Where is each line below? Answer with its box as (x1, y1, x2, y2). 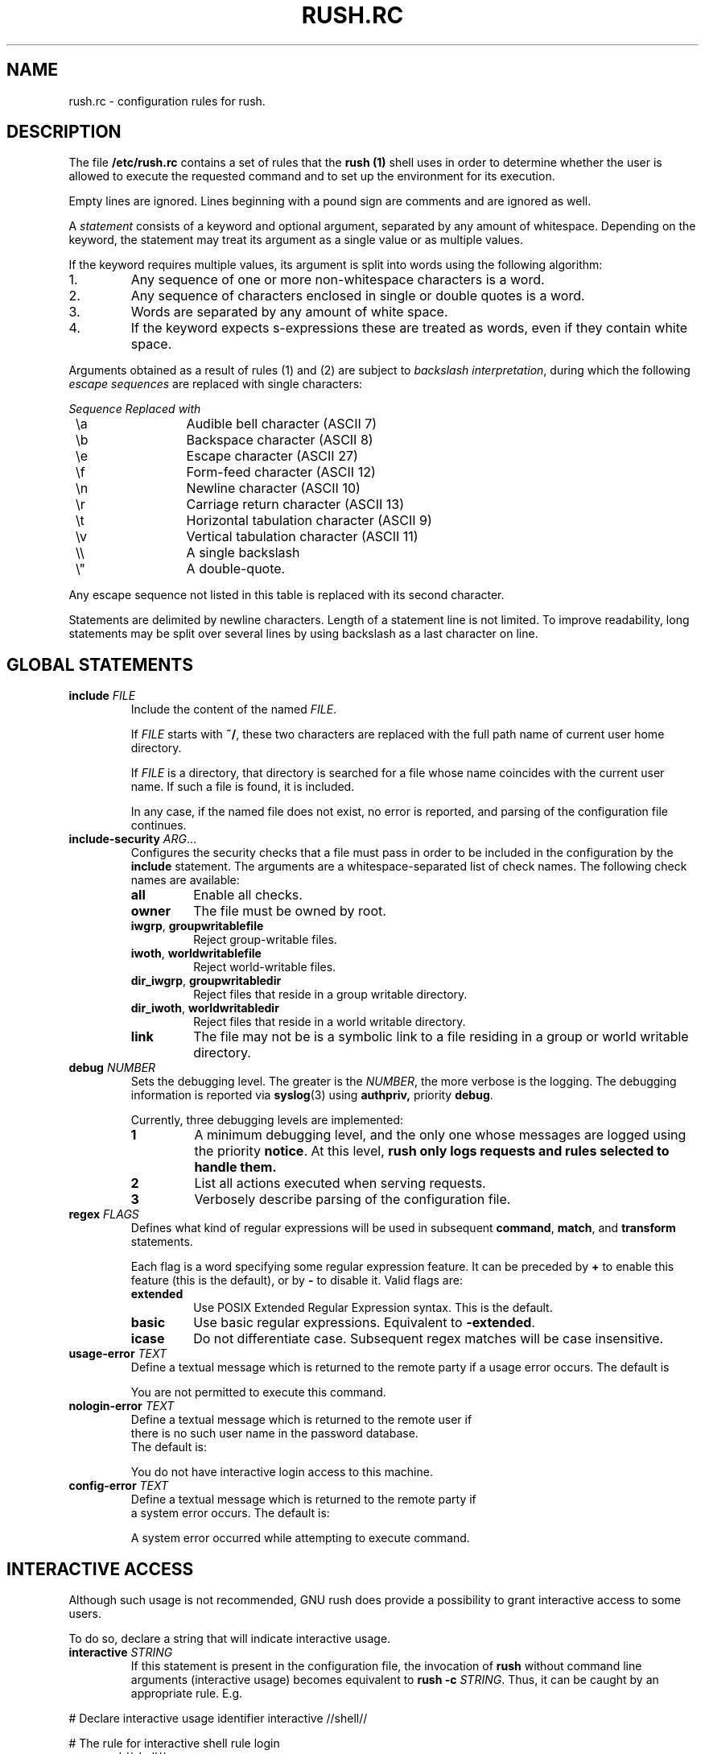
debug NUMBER (68, 1061, 156, 1075)
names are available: (130, 873, 240, 887)
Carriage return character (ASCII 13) (186, 496, 405, 513)
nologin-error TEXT (68, 1399, 175, 1413)
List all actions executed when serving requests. (194, 1175, 486, 1192)
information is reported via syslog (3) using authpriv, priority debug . (130, 1088, 493, 1102)
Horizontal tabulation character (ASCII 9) (186, 512, 432, 529)
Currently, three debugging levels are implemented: (130, 1113, 404, 1127)
